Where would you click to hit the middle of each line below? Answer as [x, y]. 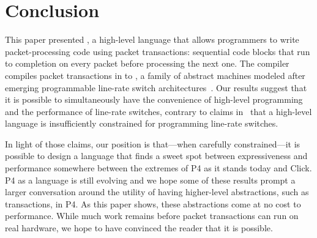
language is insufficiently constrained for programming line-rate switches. [142, 123]
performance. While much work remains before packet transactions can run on [152, 216]
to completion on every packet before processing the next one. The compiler [147, 63]
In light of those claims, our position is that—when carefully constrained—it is [153, 143]
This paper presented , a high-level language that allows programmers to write [152, 39]
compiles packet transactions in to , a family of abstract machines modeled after [155, 75]
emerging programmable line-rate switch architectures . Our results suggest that [156, 87]
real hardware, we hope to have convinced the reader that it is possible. [139, 228]
